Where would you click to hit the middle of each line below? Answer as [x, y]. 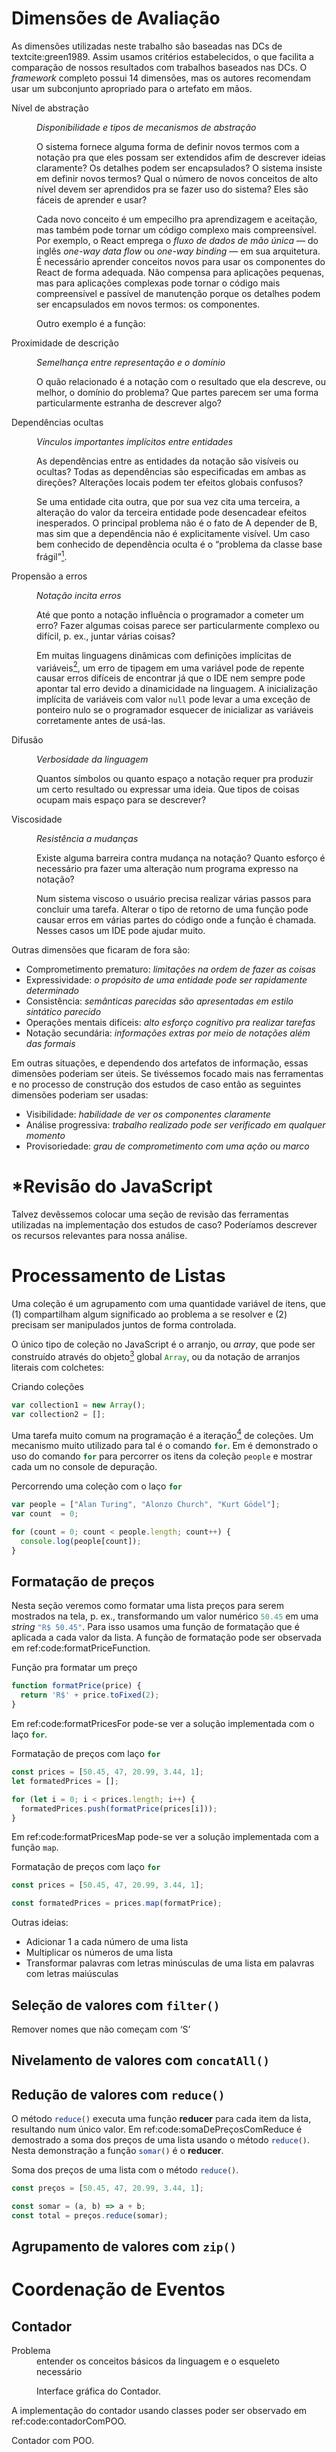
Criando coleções [47, 1386]
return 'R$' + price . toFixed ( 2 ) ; [90, 1695]
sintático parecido [63, 1012]
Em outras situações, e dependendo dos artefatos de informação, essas [160, 1063]
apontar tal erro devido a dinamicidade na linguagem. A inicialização [177, 689]
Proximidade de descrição [65, 343]
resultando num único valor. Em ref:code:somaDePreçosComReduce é [157, 2129]
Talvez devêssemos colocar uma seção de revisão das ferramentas [150, 1214]
